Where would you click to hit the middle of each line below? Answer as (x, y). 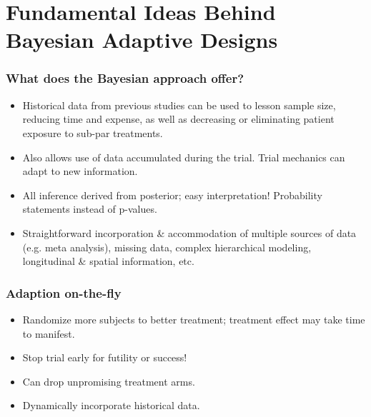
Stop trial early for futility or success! (105, 357)
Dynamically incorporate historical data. (111, 405)
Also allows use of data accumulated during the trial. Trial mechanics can (184, 157)
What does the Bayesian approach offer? (125, 78)
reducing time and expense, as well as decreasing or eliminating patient (178, 119)
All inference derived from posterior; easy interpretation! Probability (172, 195)
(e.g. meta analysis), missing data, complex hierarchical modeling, (167, 247)
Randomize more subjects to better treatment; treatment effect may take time (194, 319)
